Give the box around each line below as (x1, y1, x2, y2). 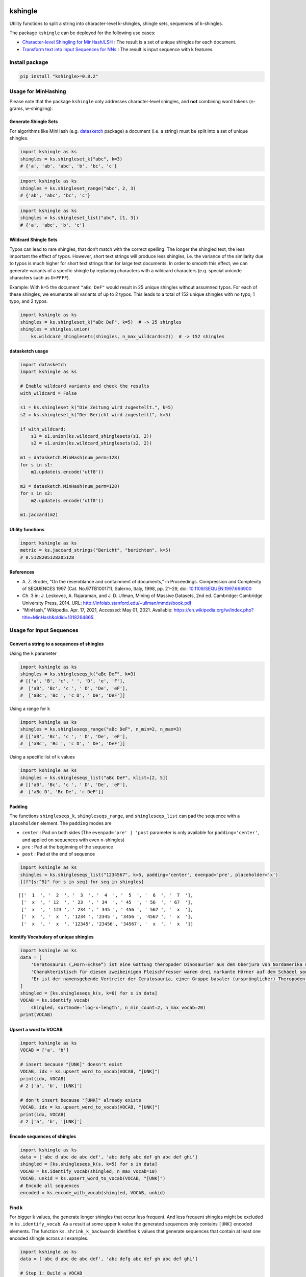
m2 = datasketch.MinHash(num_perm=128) (20, 483, 120, 489)
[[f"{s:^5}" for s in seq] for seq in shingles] (20, 879, 144, 885)
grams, (9, 105, 24, 112)
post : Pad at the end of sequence (22, 851, 95, 857)
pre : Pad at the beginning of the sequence (22, 843, 113, 850)
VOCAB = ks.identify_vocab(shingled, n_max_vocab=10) (20, 1168, 158, 1174)
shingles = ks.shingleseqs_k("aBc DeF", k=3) (20, 671, 136, 677)
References (9, 569, 35, 575)
